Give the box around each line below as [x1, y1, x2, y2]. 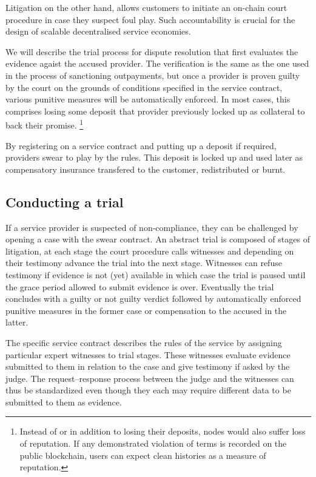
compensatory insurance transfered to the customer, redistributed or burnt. [5, 162, 286, 175]
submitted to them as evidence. [5, 395, 122, 408]
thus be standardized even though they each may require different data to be [5, 384, 291, 396]
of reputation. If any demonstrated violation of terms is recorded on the [19, 437, 287, 450]
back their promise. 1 [5, 117, 84, 131]
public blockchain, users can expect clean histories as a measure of [19, 449, 266, 461]
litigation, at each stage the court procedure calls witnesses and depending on [5, 244, 294, 257]
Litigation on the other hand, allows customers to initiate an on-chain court [5, 1, 287, 13]
